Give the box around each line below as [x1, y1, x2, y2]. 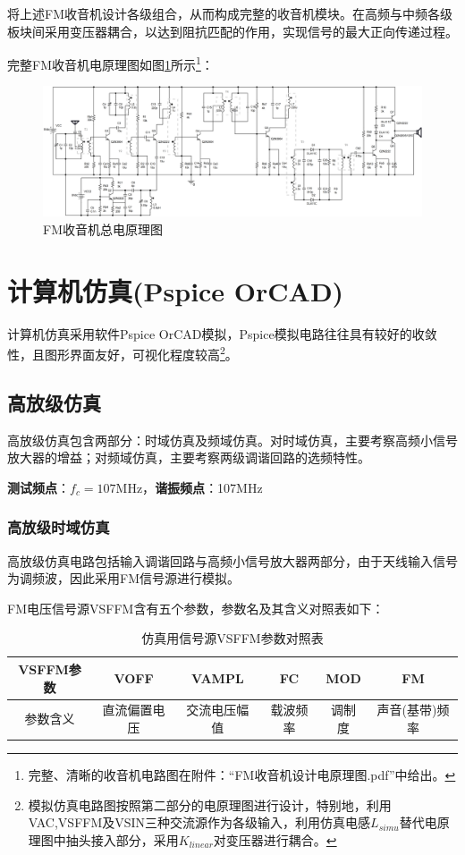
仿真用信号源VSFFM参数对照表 [141, 629, 324, 648]
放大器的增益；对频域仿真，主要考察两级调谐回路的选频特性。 [7, 448, 370, 467]
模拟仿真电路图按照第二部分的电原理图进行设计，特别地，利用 [28, 795, 392, 814]
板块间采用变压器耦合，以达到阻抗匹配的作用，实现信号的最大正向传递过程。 [7, 21, 458, 40]
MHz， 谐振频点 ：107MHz [115, 478, 263, 496]
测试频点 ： [7, 478, 70, 496]
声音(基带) [376, 700, 437, 719]
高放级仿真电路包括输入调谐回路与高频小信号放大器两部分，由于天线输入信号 [7, 551, 458, 570]
